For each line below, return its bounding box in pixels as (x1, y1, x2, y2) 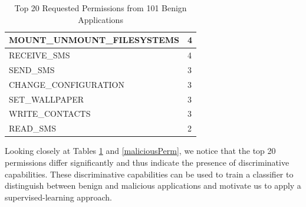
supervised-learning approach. (5, 190, 112, 203)
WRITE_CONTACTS (9, 107, 91, 120)
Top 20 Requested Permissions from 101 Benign (14, 2, 187, 14)
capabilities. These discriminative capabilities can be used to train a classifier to (5, 167, 294, 180)
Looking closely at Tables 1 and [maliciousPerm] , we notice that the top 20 (5, 144, 276, 157)
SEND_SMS (9, 63, 55, 75)
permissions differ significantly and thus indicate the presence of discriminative (5, 156, 289, 168)
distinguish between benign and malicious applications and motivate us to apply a (5, 179, 301, 192)
